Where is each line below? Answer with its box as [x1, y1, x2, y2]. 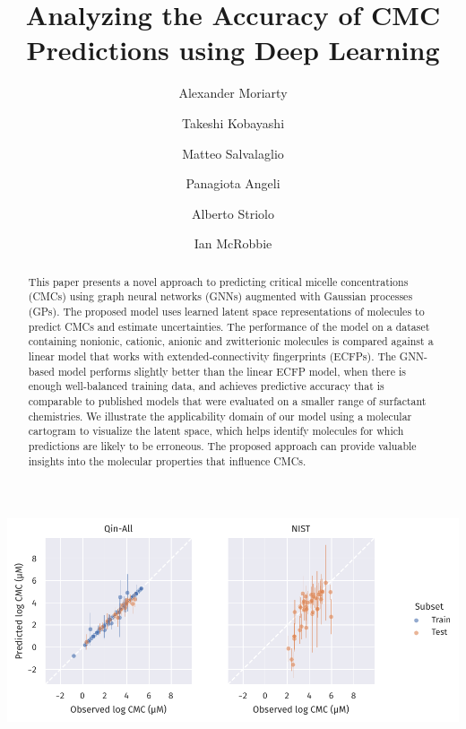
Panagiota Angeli [186, 174, 280, 193]
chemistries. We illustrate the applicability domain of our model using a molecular [28, 408, 412, 423]
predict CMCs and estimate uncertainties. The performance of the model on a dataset [28, 318, 430, 334]
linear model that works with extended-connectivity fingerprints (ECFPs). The [28, 348, 396, 363]
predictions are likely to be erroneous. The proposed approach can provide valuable [28, 438, 417, 453]
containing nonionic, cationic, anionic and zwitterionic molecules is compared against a [28, 334, 434, 349]
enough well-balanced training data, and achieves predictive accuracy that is [28, 378, 384, 394]
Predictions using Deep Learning [26, 31, 440, 68]
